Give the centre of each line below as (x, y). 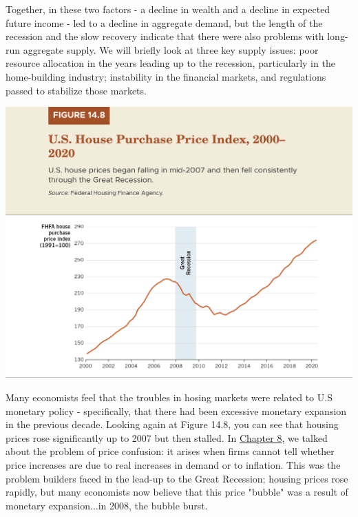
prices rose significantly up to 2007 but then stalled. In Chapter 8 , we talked (167, 437)
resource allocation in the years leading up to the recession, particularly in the (170, 63)
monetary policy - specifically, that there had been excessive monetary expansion (176, 410)
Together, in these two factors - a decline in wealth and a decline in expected (168, 9)
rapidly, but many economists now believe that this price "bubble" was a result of (177, 492)
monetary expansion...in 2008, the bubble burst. (107, 505)
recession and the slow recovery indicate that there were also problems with (165, 36)
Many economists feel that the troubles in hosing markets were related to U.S (169, 397)
